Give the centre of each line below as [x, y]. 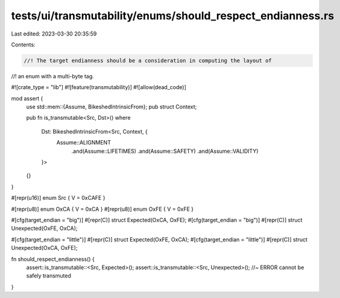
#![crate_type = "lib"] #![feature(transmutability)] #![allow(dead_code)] [99, 87]
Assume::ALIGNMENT [84, 143]
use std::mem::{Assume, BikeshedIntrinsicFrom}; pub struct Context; [112, 107]
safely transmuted [49, 276]
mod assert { [27, 98]
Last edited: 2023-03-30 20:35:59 [54, 34]
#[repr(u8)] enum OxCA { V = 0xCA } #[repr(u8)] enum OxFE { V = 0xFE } [102, 209]
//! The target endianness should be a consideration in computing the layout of [148, 61]
